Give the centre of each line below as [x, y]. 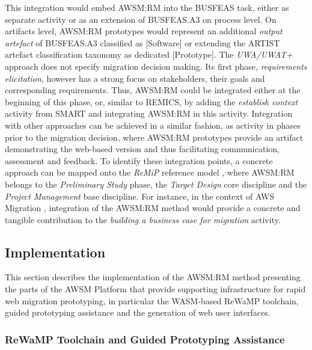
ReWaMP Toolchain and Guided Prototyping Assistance [145, 339]
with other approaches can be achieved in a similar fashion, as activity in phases [153, 125]
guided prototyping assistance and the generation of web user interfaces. [138, 312]
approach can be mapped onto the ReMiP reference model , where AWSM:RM [150, 172]
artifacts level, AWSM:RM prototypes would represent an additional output [144, 31]
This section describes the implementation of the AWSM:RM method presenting [153, 277]
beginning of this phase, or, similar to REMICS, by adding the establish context [151, 101]
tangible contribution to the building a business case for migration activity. [143, 219]
